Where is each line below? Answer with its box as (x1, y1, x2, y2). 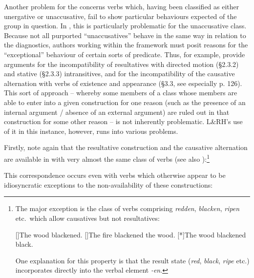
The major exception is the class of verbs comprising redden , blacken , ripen (15, 203, 240, 214)
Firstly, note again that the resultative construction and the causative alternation (4, 142, 248, 152)
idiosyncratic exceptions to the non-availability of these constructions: (4, 179, 213, 190)
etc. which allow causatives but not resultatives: (15, 213, 160, 223)
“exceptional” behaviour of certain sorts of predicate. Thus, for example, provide (4, 49, 245, 59)
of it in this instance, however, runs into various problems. (4, 126, 178, 136)
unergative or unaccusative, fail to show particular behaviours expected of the (4, 11, 237, 21)
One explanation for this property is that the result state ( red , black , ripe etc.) (15, 255, 250, 265)
